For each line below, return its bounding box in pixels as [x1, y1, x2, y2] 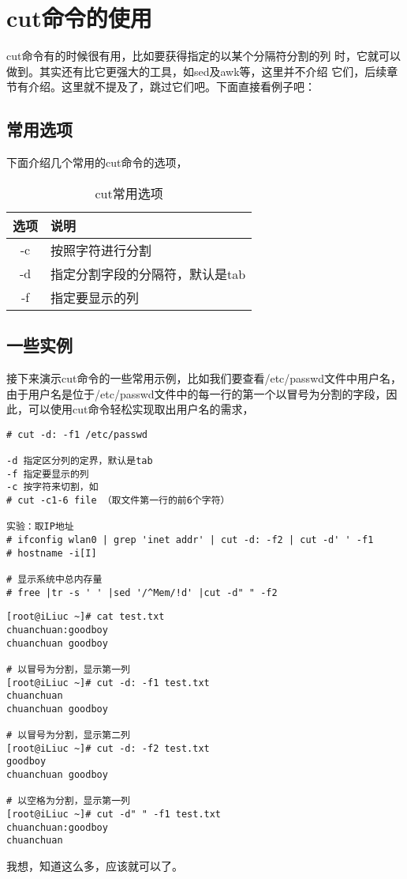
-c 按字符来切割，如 [6, 481, 99, 493]
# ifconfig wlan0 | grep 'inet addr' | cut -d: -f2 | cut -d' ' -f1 [6, 534, 374, 545]
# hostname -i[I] [6, 547, 97, 559]
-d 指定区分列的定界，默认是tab [6, 455, 153, 466]
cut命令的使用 [6, 2, 152, 34]
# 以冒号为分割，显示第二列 [6, 730, 131, 741]
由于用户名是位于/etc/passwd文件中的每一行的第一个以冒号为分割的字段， [6, 385, 386, 402]
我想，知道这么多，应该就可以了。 [6, 858, 183, 874]
